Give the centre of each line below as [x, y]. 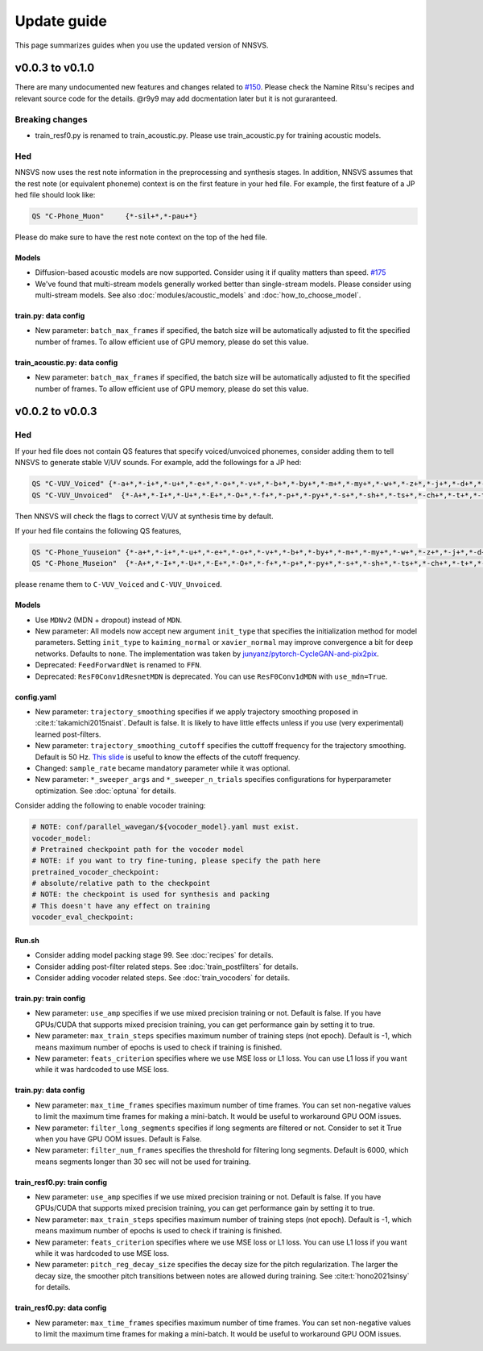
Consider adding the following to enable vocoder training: [110, 805]
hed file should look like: [55, 194]
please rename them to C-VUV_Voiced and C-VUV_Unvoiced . [119, 584]
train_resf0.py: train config [61, 1182]
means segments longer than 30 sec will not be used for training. [143, 1162]
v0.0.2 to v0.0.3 [56, 412]
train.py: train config [50, 998]
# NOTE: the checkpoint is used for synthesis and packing [151, 894]
